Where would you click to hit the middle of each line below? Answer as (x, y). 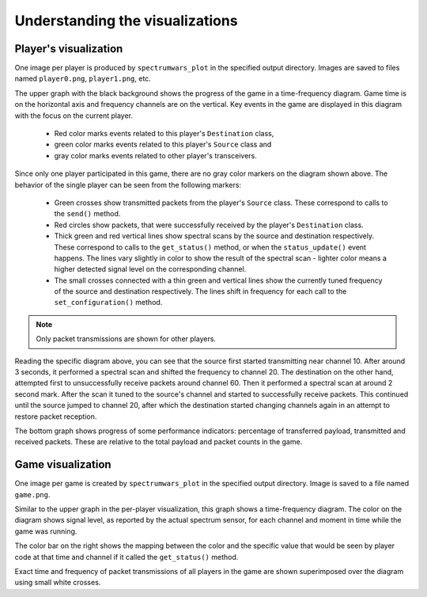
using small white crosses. (58, 583)
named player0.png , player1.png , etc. (83, 78)
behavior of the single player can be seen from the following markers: (128, 184)
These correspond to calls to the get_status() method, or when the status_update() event (210, 247)
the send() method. (87, 214)
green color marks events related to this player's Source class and (163, 144)
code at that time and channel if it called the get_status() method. (127, 557)
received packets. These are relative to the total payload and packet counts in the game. (159, 442)
